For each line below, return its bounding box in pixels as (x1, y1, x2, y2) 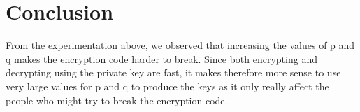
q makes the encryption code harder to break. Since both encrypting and (6, 51, 317, 66)
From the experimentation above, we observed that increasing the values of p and (6, 38, 355, 52)
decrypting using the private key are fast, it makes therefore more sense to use (6, 65, 341, 80)
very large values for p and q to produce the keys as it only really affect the (6, 78, 329, 93)
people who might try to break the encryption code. (6, 92, 228, 107)
